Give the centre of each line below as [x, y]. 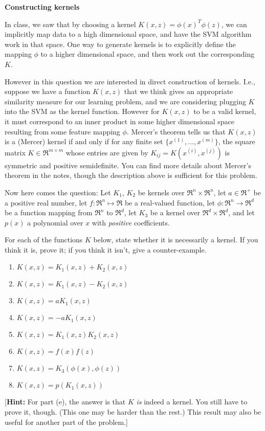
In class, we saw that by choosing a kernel [70, 24]
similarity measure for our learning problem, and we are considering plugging [125, 101]
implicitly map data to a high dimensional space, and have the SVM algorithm [128, 34]
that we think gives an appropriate [179, 91]
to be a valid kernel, [225, 111]
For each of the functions [44, 240]
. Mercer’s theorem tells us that [176, 131]
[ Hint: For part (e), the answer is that [65, 402]
